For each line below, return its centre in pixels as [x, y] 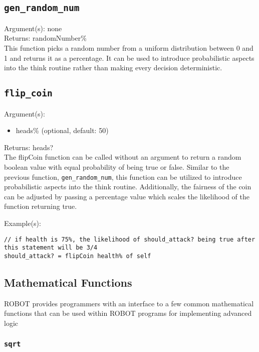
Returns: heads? [29, 147]
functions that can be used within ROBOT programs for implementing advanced [128, 313]
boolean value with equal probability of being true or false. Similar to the [117, 166]
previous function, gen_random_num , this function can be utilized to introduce [123, 177]
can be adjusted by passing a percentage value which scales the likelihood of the [127, 196]
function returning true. [41, 206]
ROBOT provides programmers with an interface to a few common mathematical [129, 303]
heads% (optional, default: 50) [62, 130]
